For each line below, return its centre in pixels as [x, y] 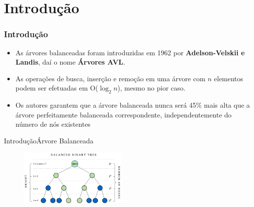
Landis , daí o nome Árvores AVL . [70, 62]
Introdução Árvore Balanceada [49, 140]
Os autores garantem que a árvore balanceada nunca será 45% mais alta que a [133, 105]
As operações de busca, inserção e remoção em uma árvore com [110, 78]
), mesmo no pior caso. [151, 88]
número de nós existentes [53, 124]
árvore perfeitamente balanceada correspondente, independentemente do [124, 114]
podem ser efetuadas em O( [57, 88]
